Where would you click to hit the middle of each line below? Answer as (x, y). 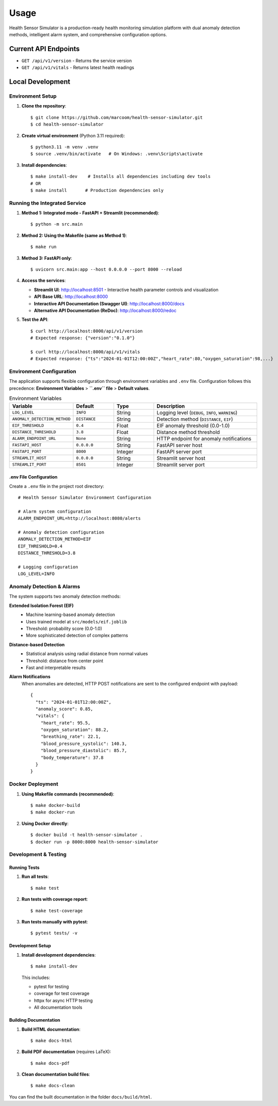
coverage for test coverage (62, 993)
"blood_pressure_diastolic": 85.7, (84, 751)
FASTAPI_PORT (27, 452)
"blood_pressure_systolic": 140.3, (84, 743)
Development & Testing (38, 855)
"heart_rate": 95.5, (65, 723)
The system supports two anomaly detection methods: (65, 596)
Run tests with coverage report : (55, 899)
